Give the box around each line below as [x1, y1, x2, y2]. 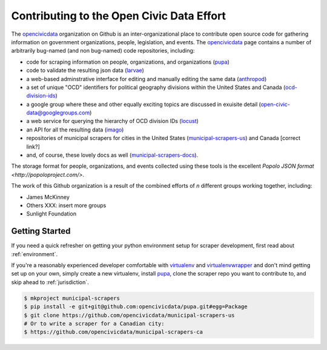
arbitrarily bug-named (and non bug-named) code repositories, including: [11, 47, 195, 54]
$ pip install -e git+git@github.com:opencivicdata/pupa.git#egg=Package [24, 303, 248, 310]
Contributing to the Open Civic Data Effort [11, 9, 226, 22]
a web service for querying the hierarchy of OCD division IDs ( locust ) [26, 117, 199, 125]
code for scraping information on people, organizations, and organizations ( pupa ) [26, 58, 230, 65]
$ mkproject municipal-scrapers [24, 294, 121, 302]
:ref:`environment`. [11, 250, 58, 257]
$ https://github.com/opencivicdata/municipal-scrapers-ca [24, 329, 203, 335]
